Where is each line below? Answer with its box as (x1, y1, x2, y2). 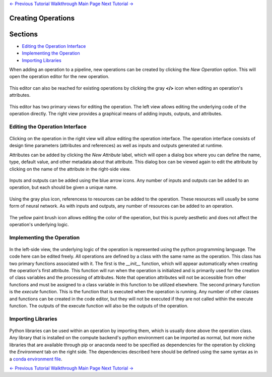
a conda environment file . (9, 356, 62, 362)
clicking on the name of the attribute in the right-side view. (9, 166, 131, 172)
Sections (9, 30, 38, 38)
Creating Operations (9, 14, 75, 22)
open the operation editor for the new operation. (9, 74, 110, 80)
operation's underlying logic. (9, 221, 69, 227)
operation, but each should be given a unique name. (9, 184, 118, 191)
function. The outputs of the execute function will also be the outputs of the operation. (9, 302, 189, 308)
